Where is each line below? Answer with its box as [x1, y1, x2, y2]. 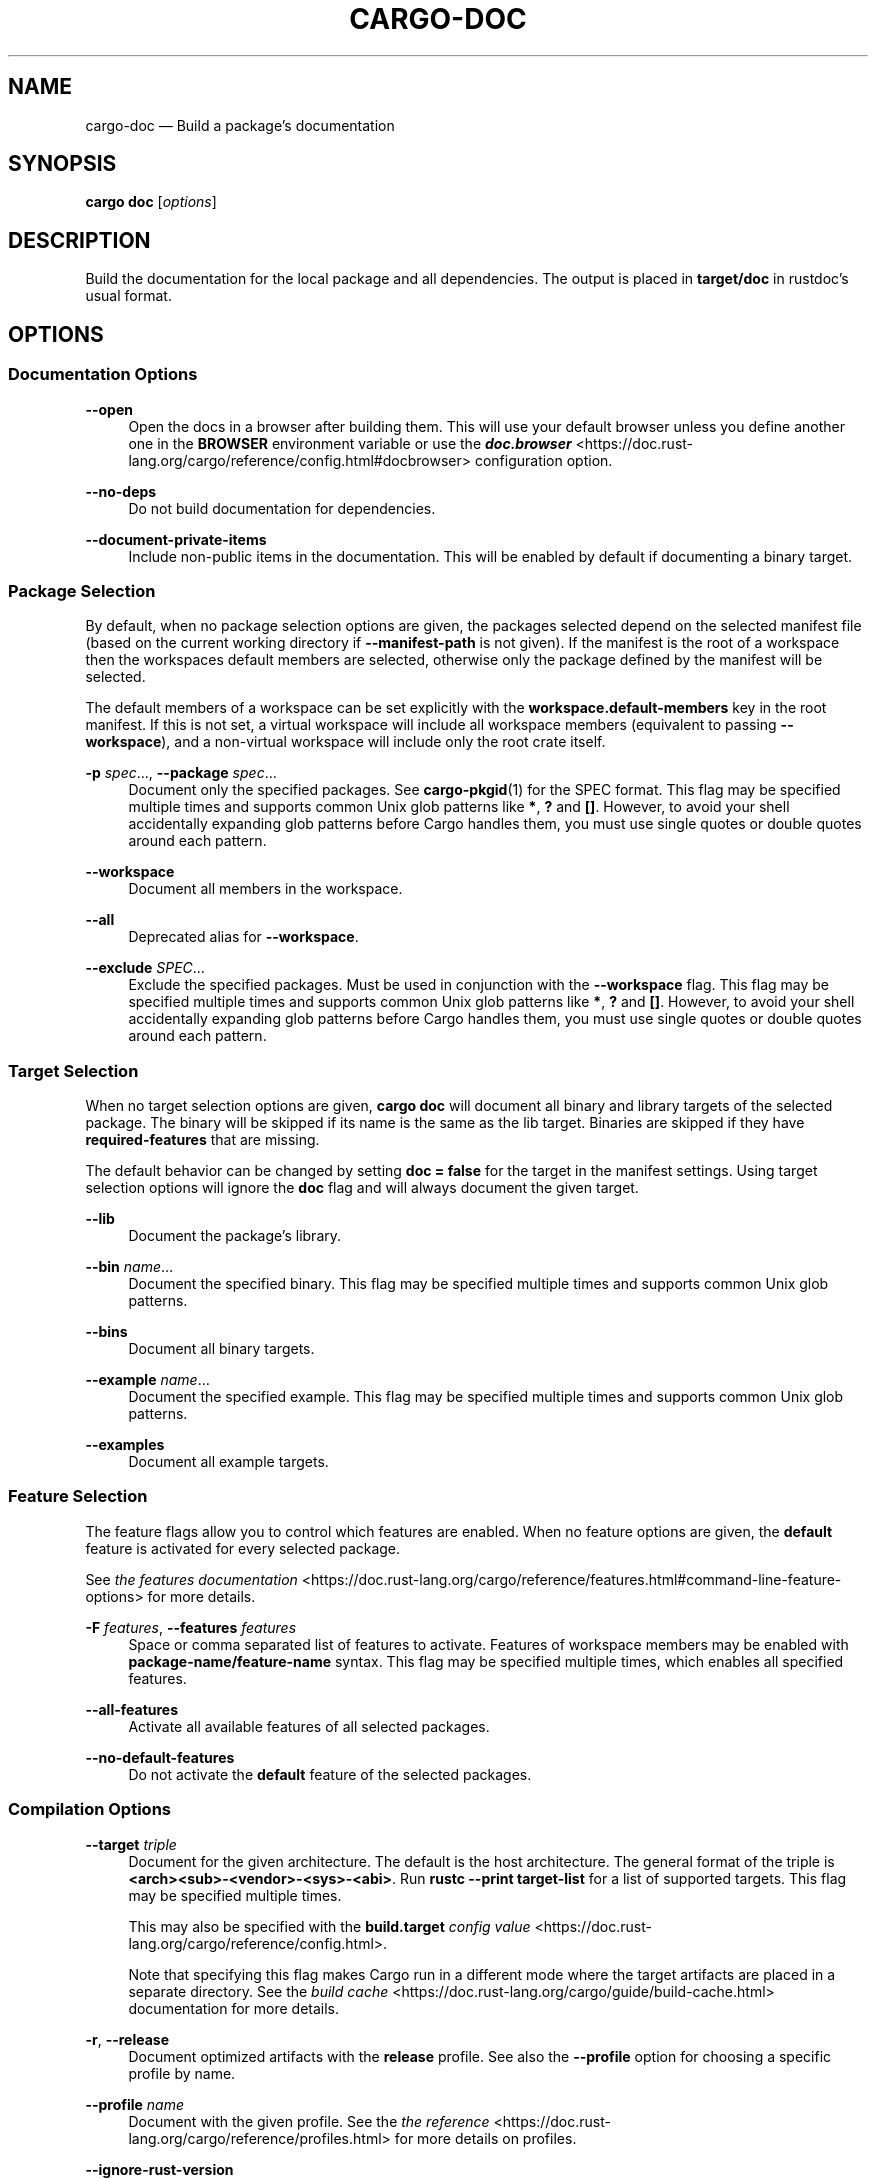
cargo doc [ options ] [85, 193, 217, 211]
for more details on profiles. [394, 2129, 577, 2147]
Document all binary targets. [128, 1340, 315, 1357]
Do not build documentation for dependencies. [128, 499, 436, 517]
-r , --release [85, 2030, 170, 2048]
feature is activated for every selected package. [85, 1539, 401, 1557]
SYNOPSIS [8, 151, 117, 177]
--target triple [85, 1835, 177, 1853]
